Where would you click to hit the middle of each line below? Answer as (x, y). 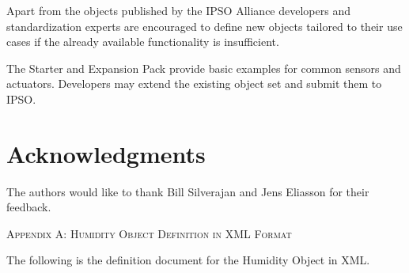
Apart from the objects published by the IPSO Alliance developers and (178, 10)
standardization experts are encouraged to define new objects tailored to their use (204, 26)
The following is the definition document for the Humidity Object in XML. (188, 260)
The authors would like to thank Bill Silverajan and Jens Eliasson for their (188, 191)
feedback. (29, 207)
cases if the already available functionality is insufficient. (143, 42)
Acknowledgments (106, 153)
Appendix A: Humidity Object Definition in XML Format (149, 233)
